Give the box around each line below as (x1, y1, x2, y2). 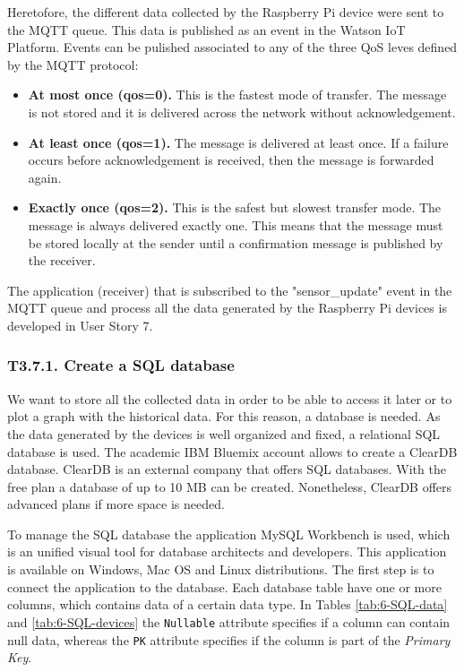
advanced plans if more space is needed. (7, 495, 225, 513)
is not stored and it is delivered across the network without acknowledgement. (28, 102, 456, 121)
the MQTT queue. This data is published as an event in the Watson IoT (7, 20, 406, 39)
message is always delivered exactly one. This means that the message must (28, 215, 443, 234)
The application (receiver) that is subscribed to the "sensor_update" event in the (7, 280, 452, 299)
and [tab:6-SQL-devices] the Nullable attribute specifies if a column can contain (7, 612, 451, 631)
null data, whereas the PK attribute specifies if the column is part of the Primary (7, 630, 451, 649)
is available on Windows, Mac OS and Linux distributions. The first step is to (7, 560, 434, 579)
